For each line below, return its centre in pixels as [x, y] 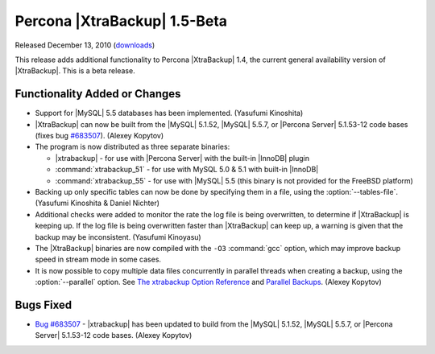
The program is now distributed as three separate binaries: [133, 147]
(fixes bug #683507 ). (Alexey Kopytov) [99, 136]
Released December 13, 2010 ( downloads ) [85, 45]
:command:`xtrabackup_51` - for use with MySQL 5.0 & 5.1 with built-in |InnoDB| [187, 170]
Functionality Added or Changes [98, 94]
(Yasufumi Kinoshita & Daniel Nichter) [97, 203]
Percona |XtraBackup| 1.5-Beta [121, 21]
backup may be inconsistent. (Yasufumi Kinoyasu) [118, 237]
